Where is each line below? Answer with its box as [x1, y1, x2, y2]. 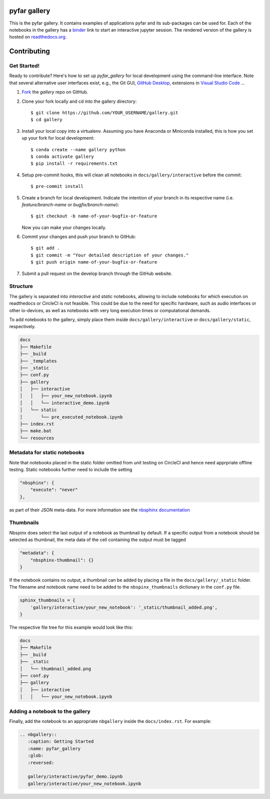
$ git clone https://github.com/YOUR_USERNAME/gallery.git [30, 110, 178, 116]
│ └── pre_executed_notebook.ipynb [19, 414, 123, 420]
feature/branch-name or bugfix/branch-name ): [21, 201, 119, 207]
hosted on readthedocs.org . [9, 34, 67, 40]
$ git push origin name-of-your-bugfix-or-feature [30, 259, 157, 265]
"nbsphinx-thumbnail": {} [30, 557, 94, 563]
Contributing [9, 47, 50, 56]
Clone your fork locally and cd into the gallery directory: [21, 98, 137, 104]
